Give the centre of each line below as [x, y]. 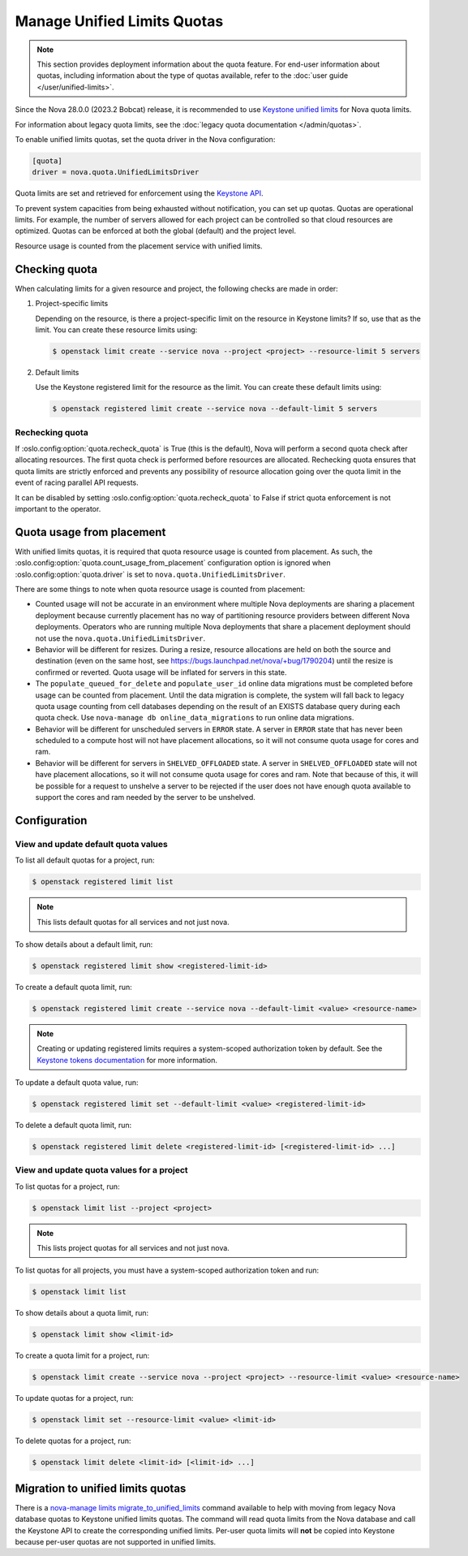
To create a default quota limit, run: [74, 987]
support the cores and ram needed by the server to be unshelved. [145, 797]
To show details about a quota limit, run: [82, 1313]
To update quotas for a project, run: [74, 1398]
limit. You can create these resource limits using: [116, 330]
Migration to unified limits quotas [101, 1488]
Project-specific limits [72, 304]
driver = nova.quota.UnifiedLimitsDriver [116, 172]
